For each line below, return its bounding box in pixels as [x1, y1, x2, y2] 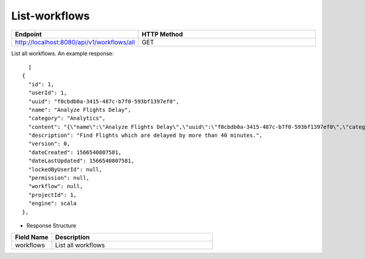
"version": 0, [28, 140, 71, 147]
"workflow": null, [28, 183, 83, 190]
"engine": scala [28, 200, 77, 207]
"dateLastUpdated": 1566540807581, [28, 157, 135, 164]
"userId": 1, [28, 89, 68, 97]
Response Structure [26, 222, 77, 229]
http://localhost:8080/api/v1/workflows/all [15, 38, 135, 46]
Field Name [15, 233, 49, 241]
